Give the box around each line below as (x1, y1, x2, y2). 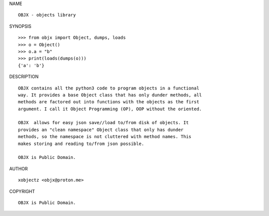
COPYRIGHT (9, 188, 35, 194)
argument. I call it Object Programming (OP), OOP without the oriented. (18, 106, 202, 112)
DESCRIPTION (9, 73, 39, 79)
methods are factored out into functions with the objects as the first (18, 99, 199, 105)
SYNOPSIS (9, 23, 32, 29)
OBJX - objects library (18, 12, 76, 18)
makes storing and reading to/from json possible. (18, 141, 144, 146)
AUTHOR (9, 165, 28, 171)
